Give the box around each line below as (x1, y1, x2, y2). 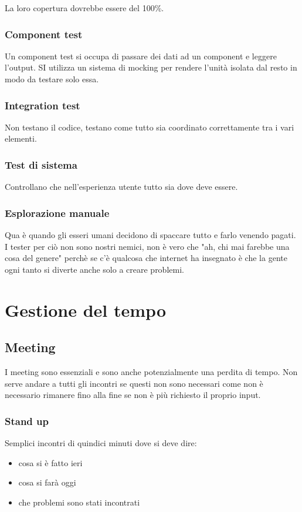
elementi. (5, 132, 37, 145)
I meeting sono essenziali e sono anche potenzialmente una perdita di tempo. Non (5, 365, 298, 377)
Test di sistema (5, 157, 77, 172)
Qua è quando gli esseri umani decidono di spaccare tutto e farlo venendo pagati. (5, 229, 296, 241)
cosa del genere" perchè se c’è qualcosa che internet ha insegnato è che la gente (5, 252, 287, 264)
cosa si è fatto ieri (18, 456, 83, 469)
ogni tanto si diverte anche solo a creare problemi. (5, 263, 184, 275)
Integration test (5, 98, 80, 112)
